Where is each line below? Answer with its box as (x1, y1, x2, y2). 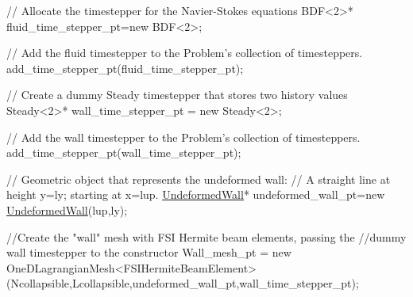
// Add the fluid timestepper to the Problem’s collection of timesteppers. (6, 44, 363, 61)
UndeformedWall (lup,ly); (6, 201, 128, 218)
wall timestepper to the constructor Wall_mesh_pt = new (6, 244, 291, 261)
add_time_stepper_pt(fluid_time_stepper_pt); (6, 59, 244, 76)
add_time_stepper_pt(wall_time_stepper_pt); (6, 144, 241, 161)
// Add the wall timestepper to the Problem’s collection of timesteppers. (6, 128, 361, 145)
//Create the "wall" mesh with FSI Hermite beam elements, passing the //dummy (6, 228, 407, 245)
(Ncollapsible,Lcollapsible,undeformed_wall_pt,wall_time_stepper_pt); (6, 275, 359, 291)
